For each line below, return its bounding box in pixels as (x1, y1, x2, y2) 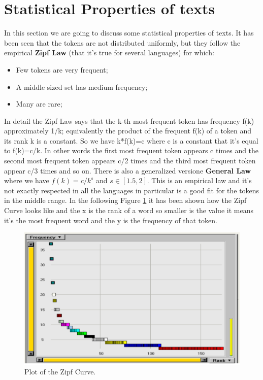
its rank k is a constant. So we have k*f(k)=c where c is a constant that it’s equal (4, 135, 258, 146)
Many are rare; (16, 98, 62, 109)
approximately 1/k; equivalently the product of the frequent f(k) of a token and (4, 125, 252, 136)
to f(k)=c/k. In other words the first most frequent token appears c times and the (4, 145, 259, 156)
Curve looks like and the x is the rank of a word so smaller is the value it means (4, 205, 253, 216)
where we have (4, 175, 49, 186)
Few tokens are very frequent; (16, 64, 108, 75)
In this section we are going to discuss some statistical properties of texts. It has (4, 27, 254, 38)
